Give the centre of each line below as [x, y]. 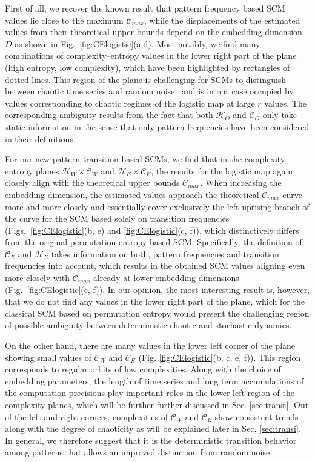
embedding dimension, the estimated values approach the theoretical [132, 194]
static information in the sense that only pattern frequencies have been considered [157, 126]
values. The [285, 103]
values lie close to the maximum [64, 20]
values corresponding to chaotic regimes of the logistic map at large [130, 103]
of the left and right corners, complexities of [86, 416]
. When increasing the [241, 183]
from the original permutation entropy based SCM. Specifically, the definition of [154, 242]
